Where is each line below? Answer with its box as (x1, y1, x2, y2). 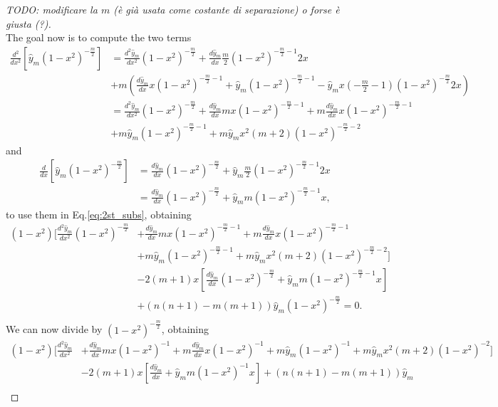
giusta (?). (6, 16, 51, 31)
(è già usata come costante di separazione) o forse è (113, 2, 340, 16)
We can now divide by (6, 322, 103, 337)
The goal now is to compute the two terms (6, 30, 192, 45)
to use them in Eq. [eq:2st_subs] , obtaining (6, 206, 192, 221)
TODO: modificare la (6, 2, 98, 16)
